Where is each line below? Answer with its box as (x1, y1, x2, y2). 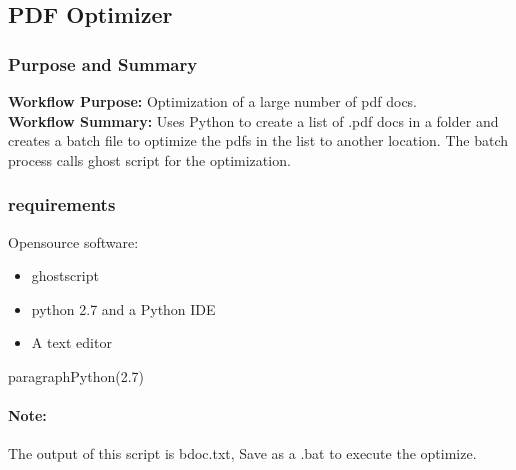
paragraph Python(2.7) (8, 365, 145, 386)
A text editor (31, 332, 112, 353)
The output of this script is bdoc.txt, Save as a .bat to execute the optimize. (8, 443, 477, 464)
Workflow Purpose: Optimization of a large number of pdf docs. (8, 91, 418, 111)
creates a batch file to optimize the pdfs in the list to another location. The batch (8, 130, 509, 151)
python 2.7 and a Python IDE (31, 298, 216, 319)
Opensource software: (8, 231, 139, 252)
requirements (8, 192, 116, 217)
